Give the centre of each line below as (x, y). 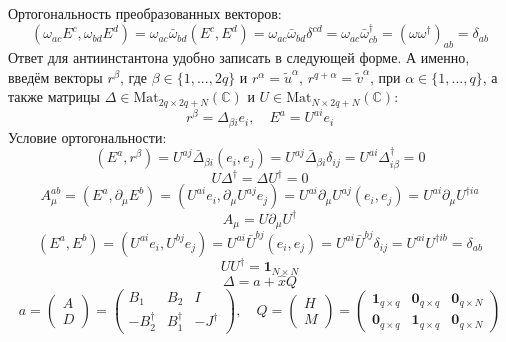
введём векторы (55, 76)
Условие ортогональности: (87, 136)
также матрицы (54, 96)
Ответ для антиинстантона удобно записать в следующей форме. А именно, (239, 57)
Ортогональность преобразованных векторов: (145, 13)
